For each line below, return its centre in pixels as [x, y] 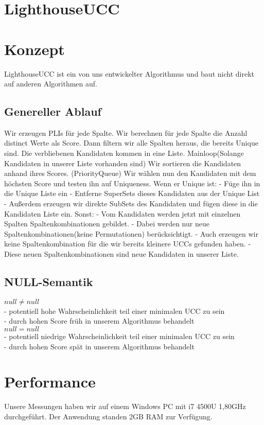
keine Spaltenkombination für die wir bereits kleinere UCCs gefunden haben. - [128, 244]
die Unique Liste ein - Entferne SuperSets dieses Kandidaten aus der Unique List [132, 193]
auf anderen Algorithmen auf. [51, 84]
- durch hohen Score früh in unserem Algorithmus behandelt [99, 321]
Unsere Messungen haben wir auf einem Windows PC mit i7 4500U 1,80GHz [125, 406]
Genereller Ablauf [53, 111]
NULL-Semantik [49, 281]
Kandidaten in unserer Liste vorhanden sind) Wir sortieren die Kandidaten [123, 163]
